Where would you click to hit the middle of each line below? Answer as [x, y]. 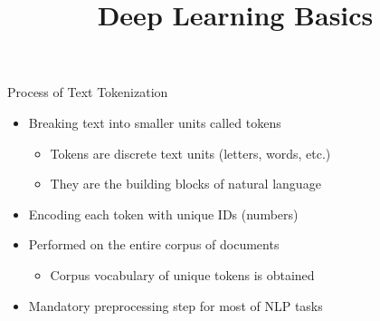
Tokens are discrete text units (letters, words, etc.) [190, 153]
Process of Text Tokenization [88, 92]
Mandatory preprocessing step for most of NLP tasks [176, 305]
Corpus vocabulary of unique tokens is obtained [182, 274]
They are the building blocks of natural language [185, 184]
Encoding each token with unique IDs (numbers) [163, 214]
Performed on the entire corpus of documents [154, 244]
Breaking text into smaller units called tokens [155, 122]
